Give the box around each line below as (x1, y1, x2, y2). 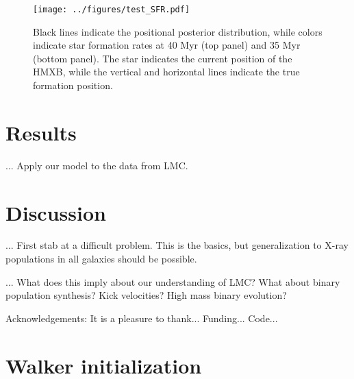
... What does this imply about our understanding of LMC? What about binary (5, 274, 340, 289)
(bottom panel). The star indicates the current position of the (33, 51, 292, 65)
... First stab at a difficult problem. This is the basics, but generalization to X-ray (5, 238, 349, 252)
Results (5, 118, 77, 146)
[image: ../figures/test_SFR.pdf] (33, 5, 190, 14)
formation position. (33, 78, 113, 93)
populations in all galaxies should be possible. (5, 252, 197, 266)
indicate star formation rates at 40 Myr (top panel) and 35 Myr (33, 38, 301, 52)
